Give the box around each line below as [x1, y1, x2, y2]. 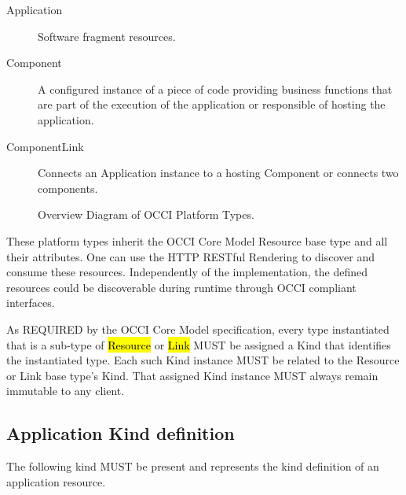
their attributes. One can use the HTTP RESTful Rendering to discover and [6, 248, 375, 264]
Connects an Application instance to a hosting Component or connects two [38, 164, 399, 181]
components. [38, 179, 98, 196]
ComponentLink [6, 138, 84, 154]
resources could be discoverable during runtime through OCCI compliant [6, 279, 357, 295]
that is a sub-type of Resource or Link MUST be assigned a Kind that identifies [6, 336, 391, 353]
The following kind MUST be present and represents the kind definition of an [6, 458, 379, 475]
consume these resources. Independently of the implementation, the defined [6, 264, 368, 280]
